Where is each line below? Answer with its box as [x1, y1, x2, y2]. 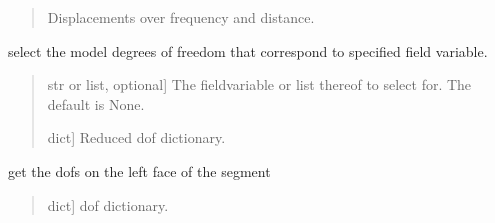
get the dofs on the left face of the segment [8, 160, 271, 181]
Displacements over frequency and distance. [47, 7, 315, 27]
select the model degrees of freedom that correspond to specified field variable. [8, 40, 488, 61]
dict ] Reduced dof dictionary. [47, 127, 226, 148]
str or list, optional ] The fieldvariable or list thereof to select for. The [47, 74, 472, 95]
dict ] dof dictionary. [47, 194, 169, 215]
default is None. [47, 93, 145, 114]
